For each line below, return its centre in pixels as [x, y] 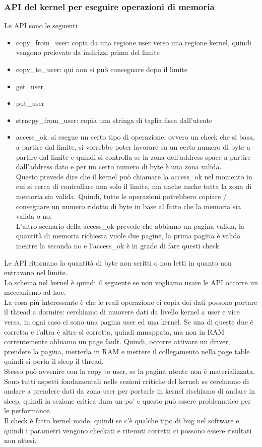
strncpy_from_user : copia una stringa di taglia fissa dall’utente [114, 120]
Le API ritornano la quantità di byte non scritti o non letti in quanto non [118, 262]
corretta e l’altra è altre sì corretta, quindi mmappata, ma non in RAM [114, 331]
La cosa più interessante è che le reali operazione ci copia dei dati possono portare [131, 302]
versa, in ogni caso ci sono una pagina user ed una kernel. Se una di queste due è [129, 322]
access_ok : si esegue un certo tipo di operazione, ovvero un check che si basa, [135, 137]
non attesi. [20, 440]
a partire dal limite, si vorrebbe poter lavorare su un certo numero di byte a [133, 146]
